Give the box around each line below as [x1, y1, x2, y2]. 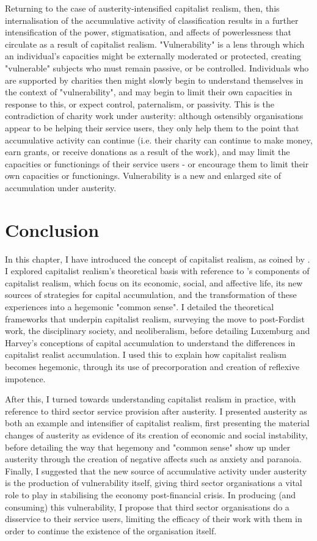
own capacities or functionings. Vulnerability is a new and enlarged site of [5, 169, 281, 182]
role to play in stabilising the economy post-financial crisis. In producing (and [5, 488, 296, 501]
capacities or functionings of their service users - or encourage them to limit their [5, 157, 309, 170]
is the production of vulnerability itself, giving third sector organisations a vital [5, 476, 302, 489]
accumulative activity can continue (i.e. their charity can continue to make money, [5, 133, 313, 146]
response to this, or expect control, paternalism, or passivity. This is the [5, 97, 275, 110]
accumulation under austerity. [5, 181, 117, 194]
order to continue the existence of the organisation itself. [5, 524, 217, 537]
